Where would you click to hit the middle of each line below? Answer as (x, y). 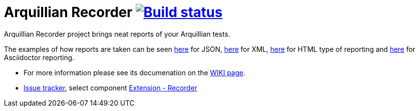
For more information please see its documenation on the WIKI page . (135, 72)
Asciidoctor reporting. (39, 57)
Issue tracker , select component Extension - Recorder (111, 88)
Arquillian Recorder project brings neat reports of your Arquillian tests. (117, 34)
